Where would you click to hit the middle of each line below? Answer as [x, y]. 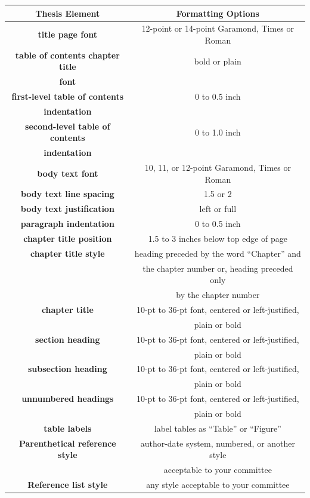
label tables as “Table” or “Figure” [218, 428]
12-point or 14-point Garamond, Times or [218, 28]
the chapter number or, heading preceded [218, 268]
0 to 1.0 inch [218, 132]
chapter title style [67, 253]
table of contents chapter [67, 55]
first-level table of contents [68, 96]
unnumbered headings [68, 399]
